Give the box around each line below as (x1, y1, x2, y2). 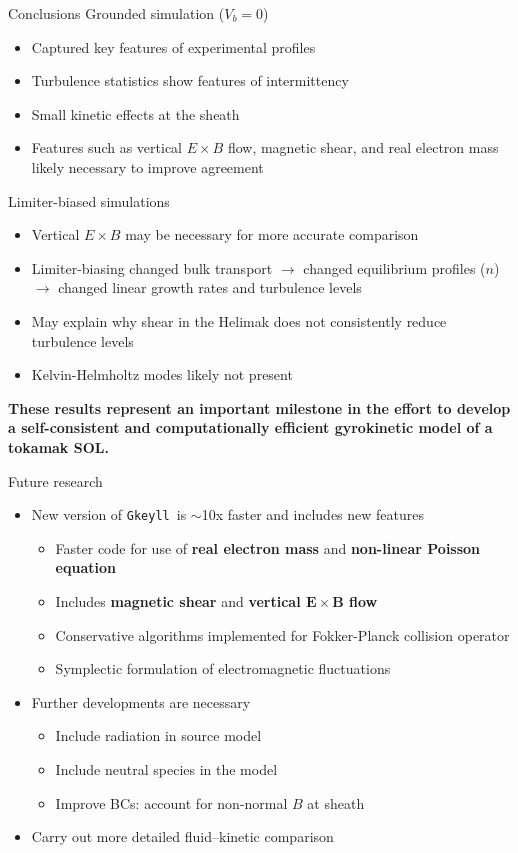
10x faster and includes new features (201, 504, 425, 525)
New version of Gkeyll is (31, 504, 187, 525)
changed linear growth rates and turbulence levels (58, 277, 362, 298)
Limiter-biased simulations (8, 190, 170, 211)
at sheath (307, 792, 365, 813)
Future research (8, 470, 103, 491)
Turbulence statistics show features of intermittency (31, 70, 349, 91)
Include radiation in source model (55, 725, 262, 746)
